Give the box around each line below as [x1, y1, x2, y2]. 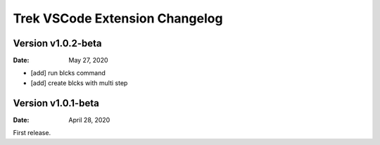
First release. [13, 129, 51, 137]
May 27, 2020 [68, 56, 108, 65]
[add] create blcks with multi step [30, 78, 128, 87]
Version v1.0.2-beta [13, 37, 102, 49]
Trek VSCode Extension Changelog [13, 11, 223, 26]
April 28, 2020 [68, 115, 110, 124]
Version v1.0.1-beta [13, 97, 100, 109]
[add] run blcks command [30, 69, 106, 77]
